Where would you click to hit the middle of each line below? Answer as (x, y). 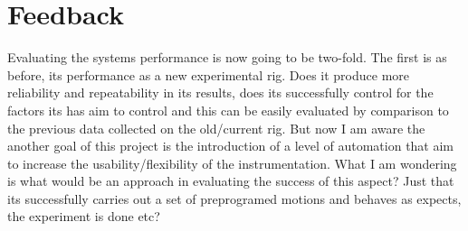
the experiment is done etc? (84, 216)
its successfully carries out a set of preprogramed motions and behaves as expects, (234, 198)
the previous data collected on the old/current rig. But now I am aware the (216, 128)
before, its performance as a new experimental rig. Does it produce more (209, 74)
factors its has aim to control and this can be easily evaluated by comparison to (228, 110)
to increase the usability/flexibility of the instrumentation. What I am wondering (232, 163)
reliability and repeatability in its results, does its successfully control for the (220, 92)
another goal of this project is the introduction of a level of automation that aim (231, 146)
